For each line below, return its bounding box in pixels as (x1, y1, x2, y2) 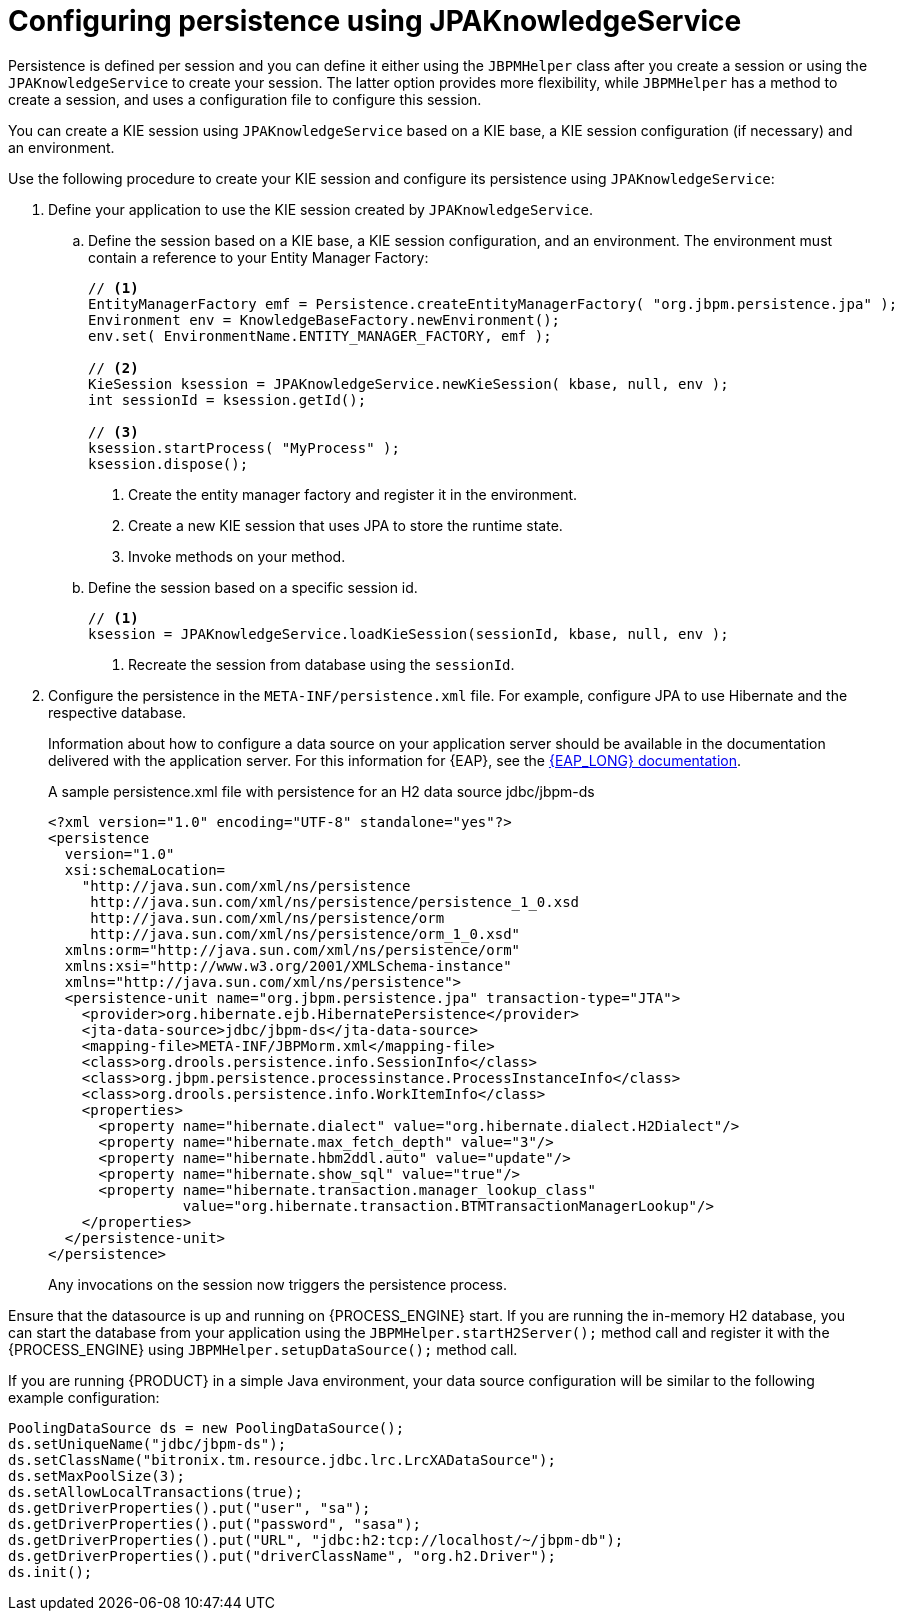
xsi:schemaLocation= (64, 861, 226, 878)
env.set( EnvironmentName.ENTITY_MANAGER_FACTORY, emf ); (88, 327, 552, 344)
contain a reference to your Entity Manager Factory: (88, 248, 429, 266)
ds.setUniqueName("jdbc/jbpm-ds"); (8, 1435, 287, 1452)
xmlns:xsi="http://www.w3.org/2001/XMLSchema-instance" (64, 957, 512, 974)
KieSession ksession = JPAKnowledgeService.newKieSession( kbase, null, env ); (88, 375, 729, 392)
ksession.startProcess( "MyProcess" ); (88, 439, 400, 456)
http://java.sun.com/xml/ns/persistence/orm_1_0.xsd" (90, 925, 521, 942)
